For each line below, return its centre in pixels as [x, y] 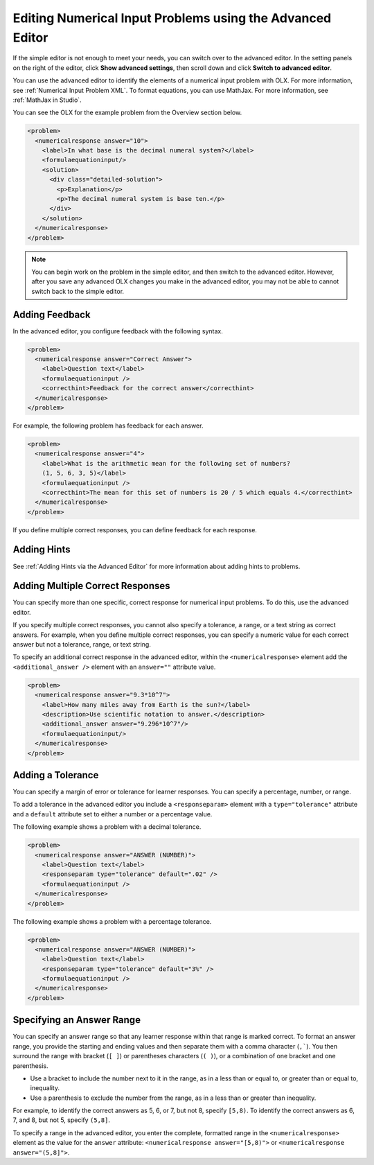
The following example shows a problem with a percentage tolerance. [112, 921]
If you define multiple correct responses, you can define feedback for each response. [135, 529]
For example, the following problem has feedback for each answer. [108, 426]
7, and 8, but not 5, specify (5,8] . [62, 1120]
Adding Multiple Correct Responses [91, 586]
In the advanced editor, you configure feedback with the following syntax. [118, 331]
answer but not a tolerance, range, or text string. [82, 645]
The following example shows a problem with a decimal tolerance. [107, 827]
